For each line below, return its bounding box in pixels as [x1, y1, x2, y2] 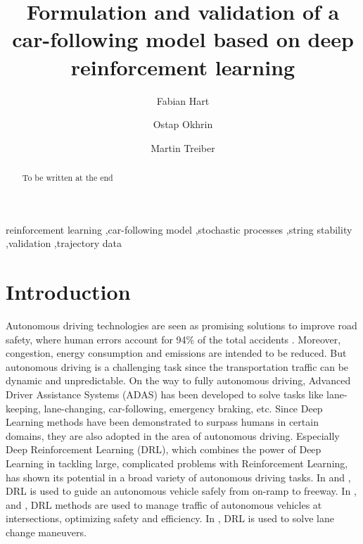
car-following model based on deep [12, 25, 354, 53]
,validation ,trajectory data [6, 236, 122, 251]
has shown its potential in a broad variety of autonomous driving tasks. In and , [6, 469, 351, 484]
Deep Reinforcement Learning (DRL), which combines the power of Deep [6, 442, 321, 457]
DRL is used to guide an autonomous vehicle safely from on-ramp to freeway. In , [6, 483, 357, 498]
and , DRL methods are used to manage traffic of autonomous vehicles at [6, 497, 322, 512]
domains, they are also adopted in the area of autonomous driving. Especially [6, 428, 340, 443]
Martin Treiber [151, 140, 215, 155]
